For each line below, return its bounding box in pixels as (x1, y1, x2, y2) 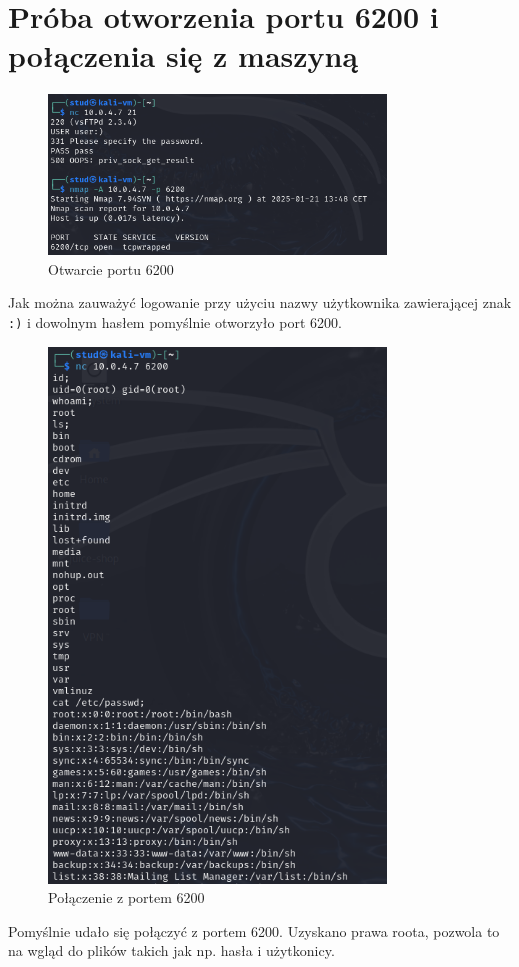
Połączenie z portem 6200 (48, 887, 205, 908)
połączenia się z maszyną (8, 35, 359, 76)
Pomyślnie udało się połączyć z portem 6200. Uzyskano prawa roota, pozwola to (8, 920, 500, 941)
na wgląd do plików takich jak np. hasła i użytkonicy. (8, 940, 335, 961)
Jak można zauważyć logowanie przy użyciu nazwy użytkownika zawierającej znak (8, 292, 512, 313)
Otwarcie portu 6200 (48, 258, 174, 279)
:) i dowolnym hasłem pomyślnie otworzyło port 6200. (8, 311, 342, 332)
